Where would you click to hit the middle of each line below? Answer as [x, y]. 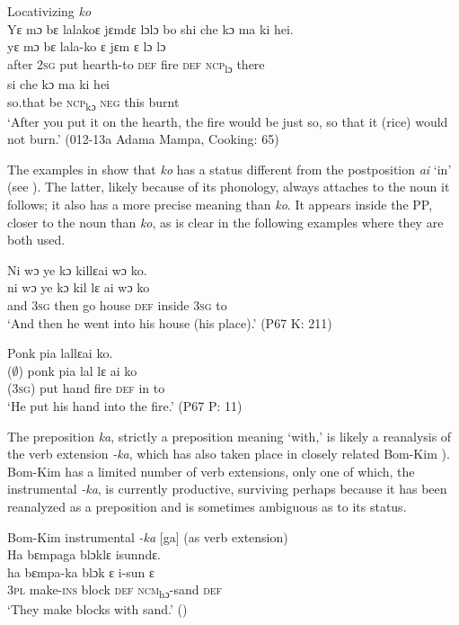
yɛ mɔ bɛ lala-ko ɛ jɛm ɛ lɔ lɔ [87, 46]
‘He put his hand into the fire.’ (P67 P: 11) [125, 405]
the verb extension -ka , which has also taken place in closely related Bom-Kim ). [229, 454]
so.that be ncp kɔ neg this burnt [93, 103]
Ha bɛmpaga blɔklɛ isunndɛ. [84, 554]
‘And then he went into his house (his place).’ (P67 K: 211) [170, 322]
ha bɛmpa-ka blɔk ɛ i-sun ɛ [81, 571]
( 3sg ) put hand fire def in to [86, 388]
